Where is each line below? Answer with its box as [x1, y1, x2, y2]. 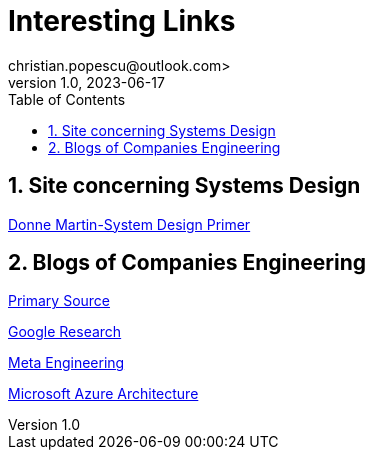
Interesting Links [8, 4, 236, 38]
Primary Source [8, 292, 111, 310]
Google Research [8, 323, 122, 341]
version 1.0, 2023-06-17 [8, 73, 165, 91]
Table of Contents [8, 90, 126, 108]
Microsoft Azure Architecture [8, 385, 199, 403]
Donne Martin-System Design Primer [8, 215, 251, 233]
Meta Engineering [8, 354, 125, 372]
